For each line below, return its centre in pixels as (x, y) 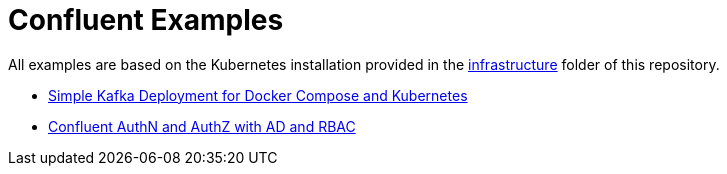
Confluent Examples (146, 20)
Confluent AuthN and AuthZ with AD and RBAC (202, 126)
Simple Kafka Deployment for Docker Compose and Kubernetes (258, 95)
